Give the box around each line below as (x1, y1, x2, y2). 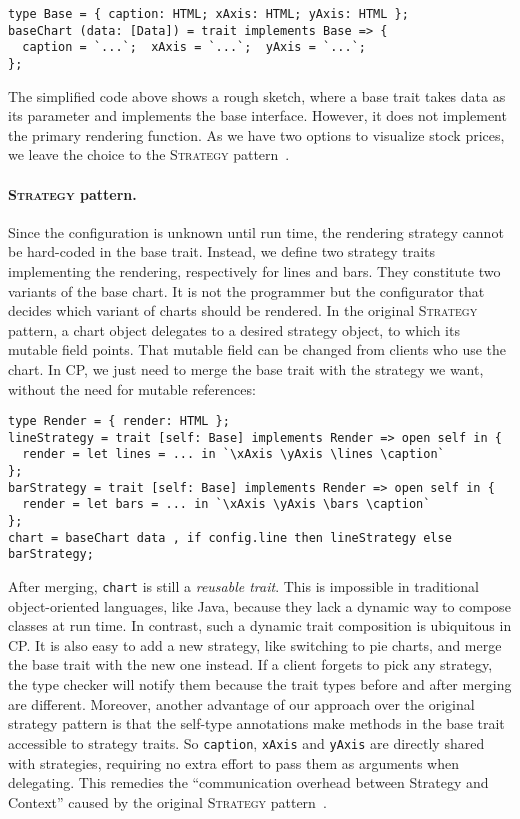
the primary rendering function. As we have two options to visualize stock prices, (8, 124, 505, 145)
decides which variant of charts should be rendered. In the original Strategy (8, 300, 478, 321)
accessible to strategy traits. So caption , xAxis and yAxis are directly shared (8, 732, 485, 753)
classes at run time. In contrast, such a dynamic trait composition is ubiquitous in (8, 615, 512, 636)
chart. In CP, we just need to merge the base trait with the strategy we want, (8, 358, 484, 379)
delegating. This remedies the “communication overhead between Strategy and (8, 772, 489, 793)
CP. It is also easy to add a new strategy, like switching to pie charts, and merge (8, 634, 502, 655)
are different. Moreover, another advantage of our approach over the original (8, 693, 475, 714)
